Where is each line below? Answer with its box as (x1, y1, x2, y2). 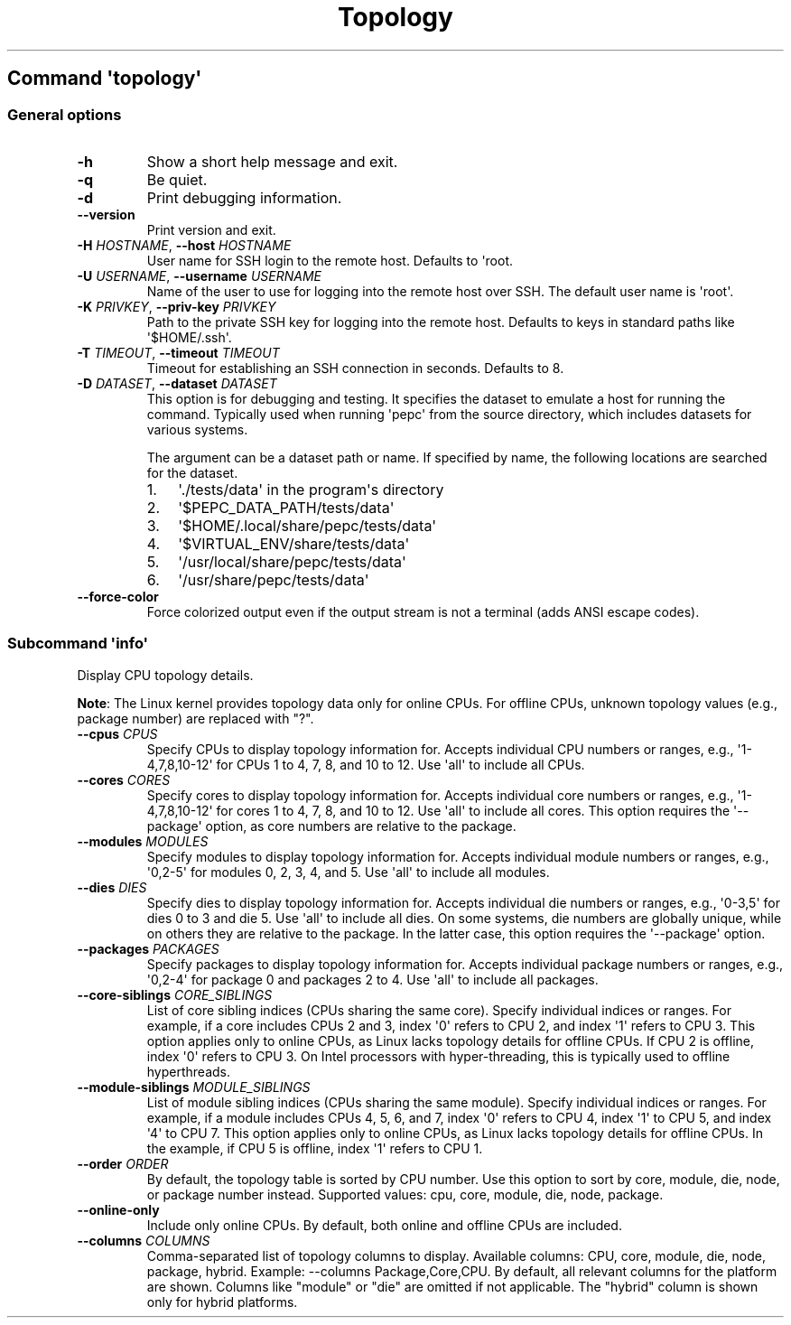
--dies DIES (77, 879, 147, 895)
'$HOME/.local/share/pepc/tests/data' (178, 516, 437, 535)
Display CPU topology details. (77, 667, 254, 683)
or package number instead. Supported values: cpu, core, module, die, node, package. (146, 1186, 664, 1202)
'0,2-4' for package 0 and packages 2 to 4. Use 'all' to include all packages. (146, 971, 599, 987)
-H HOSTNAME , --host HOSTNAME (77, 237, 292, 253)
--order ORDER (77, 1155, 169, 1171)
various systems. (146, 421, 248, 437)
